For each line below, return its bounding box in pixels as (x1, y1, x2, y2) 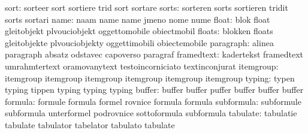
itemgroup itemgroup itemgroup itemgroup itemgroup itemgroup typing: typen (5, 71, 295, 84)
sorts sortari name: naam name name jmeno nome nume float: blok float (5, 13, 270, 25)
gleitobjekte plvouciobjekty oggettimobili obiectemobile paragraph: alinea (5, 36, 274, 49)
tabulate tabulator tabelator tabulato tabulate (5, 118, 175, 131)
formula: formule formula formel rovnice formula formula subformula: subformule (5, 95, 301, 107)
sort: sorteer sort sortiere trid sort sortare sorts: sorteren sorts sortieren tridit (5, 1, 288, 13)
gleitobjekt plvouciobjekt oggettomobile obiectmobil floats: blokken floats (5, 25, 273, 37)
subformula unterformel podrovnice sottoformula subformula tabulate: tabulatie (5, 107, 297, 119)
